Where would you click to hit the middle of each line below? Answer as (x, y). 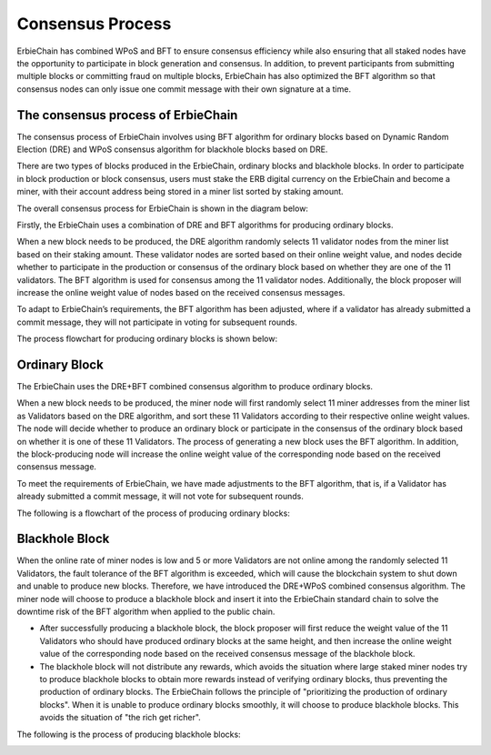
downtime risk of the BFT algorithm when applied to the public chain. (146, 611)
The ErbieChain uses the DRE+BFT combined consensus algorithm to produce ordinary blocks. (195, 386)
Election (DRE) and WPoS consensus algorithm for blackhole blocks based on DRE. (172, 149)
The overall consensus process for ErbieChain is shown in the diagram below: (163, 208)
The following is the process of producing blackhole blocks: (129, 734)
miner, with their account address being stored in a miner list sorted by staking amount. (180, 192)
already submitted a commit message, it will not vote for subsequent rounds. (160, 497)
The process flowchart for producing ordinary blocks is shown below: (147, 339)
